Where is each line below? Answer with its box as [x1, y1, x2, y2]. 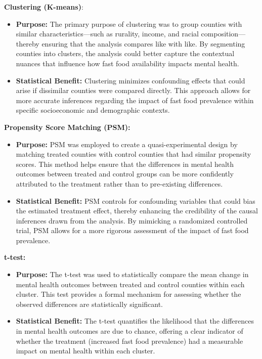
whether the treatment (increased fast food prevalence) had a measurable [16, 335, 243, 346]
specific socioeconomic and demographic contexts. [16, 105, 170, 115]
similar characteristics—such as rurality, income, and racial [16, 28, 199, 39]
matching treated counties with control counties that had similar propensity [16, 149, 251, 159]
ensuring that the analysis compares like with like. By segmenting [41, 38, 245, 49]
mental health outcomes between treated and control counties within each [16, 279, 245, 289]
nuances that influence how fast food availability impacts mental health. [16, 58, 239, 68]
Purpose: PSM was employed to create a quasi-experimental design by [16, 139, 238, 149]
